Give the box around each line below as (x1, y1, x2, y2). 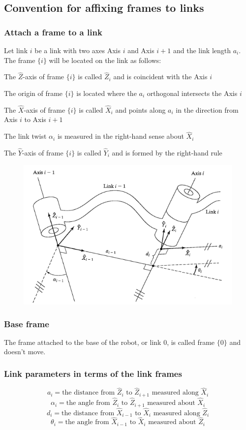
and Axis (127, 45, 154, 55)
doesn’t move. (4, 346, 46, 357)
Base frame (4, 317, 49, 330)
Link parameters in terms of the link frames (4, 367, 182, 379)
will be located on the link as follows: (49, 55, 161, 65)
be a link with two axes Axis (34, 45, 121, 55)
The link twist (4, 131, 47, 141)
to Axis (24, 114, 46, 124)
